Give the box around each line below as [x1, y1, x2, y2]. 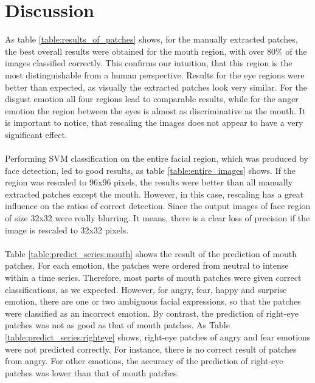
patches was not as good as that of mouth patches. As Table [5, 319, 230, 331]
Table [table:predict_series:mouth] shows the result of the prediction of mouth [5, 247, 297, 260]
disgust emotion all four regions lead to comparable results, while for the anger [5, 92, 299, 105]
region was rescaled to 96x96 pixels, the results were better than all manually [5, 176, 293, 188]
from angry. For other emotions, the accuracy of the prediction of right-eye [5, 354, 283, 367]
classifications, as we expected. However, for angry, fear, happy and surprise [5, 283, 287, 295]
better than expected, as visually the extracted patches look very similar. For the [5, 80, 307, 93]
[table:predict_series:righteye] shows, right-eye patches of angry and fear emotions [5, 330, 311, 343]
